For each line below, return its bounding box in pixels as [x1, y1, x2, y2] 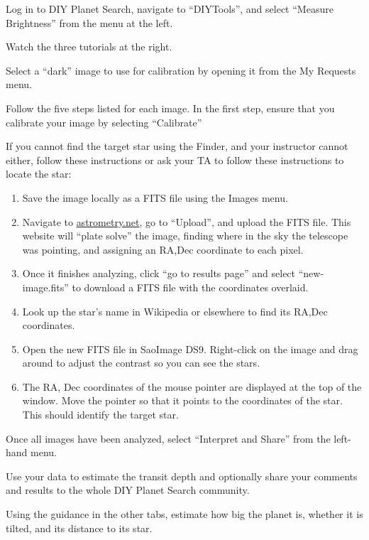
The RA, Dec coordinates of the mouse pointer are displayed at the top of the [22, 379, 362, 394]
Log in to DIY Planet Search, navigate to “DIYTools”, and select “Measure [6, 1, 334, 16]
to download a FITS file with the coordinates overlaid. [72, 279, 309, 294]
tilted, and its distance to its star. [6, 520, 153, 535]
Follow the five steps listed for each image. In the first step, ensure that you [6, 100, 335, 115]
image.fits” [22, 279, 69, 294]
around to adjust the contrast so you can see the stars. [22, 355, 260, 370]
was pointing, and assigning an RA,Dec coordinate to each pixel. [22, 242, 304, 256]
